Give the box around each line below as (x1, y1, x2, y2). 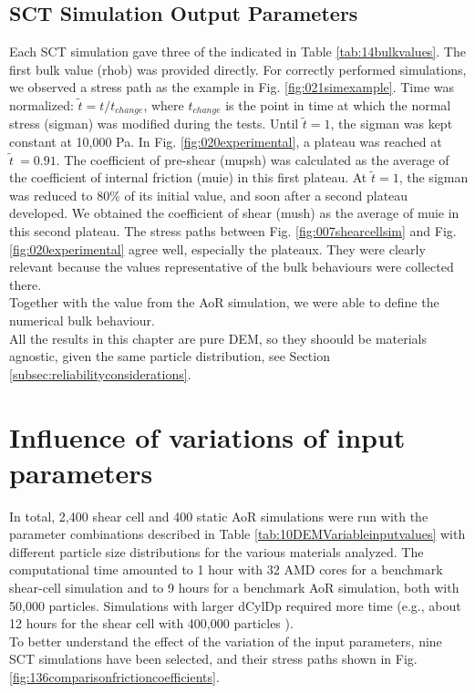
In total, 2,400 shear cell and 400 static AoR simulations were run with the (9, 506, 429, 525)
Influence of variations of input (9, 418, 406, 455)
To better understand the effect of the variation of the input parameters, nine (9, 631, 442, 650)
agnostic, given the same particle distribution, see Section (9, 346, 330, 366)
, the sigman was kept (330, 114, 453, 133)
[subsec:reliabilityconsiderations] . (9, 364, 191, 383)
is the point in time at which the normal (225, 95, 451, 114)
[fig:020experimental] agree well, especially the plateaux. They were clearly (9, 239, 426, 258)
